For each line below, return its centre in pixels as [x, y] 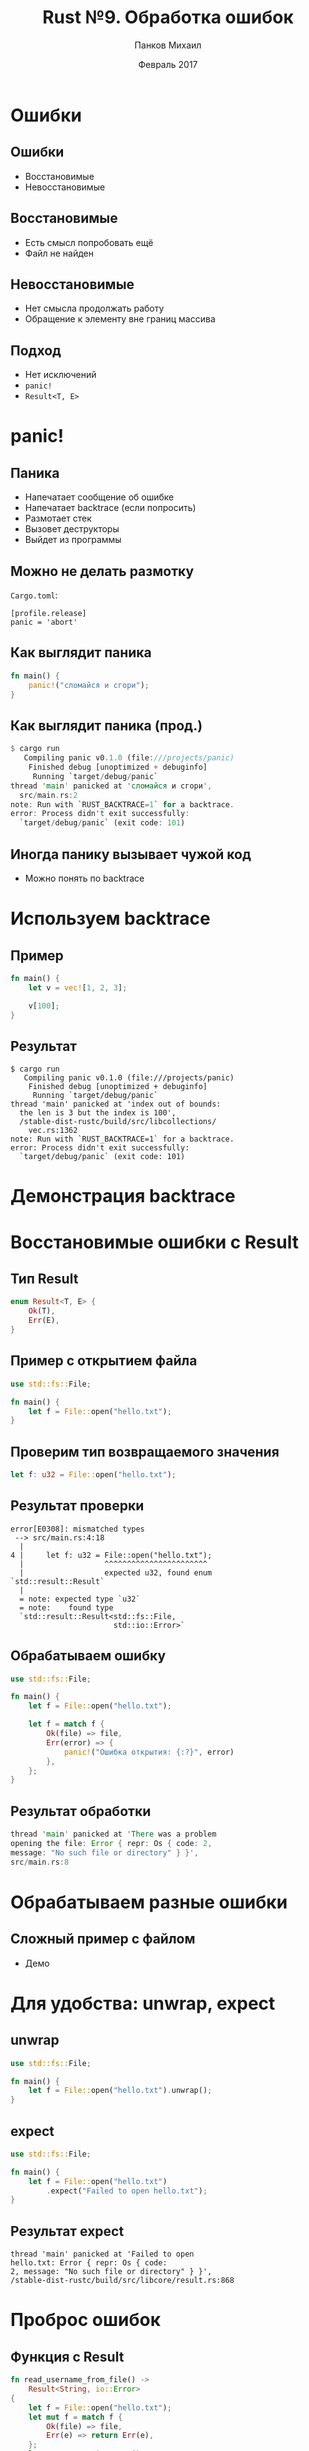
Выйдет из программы [73, 540]
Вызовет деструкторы [72, 529]
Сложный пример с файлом [103, 1939]
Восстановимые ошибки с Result [154, 1242]
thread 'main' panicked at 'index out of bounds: [116, 1104]
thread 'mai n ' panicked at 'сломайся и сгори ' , [111, 786]
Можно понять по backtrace [84, 878]
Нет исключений [60, 375]
